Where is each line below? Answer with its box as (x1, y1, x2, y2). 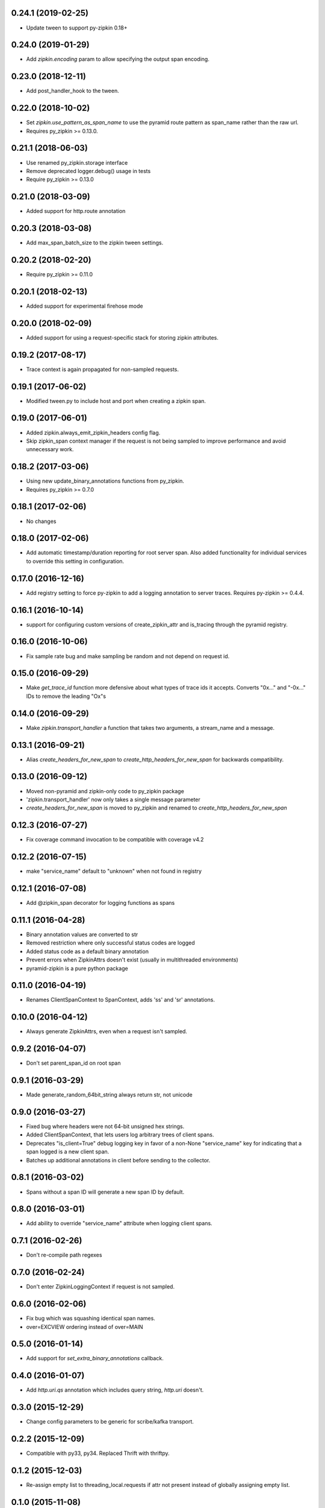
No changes (26, 518, 57, 525)
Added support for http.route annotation (26, 208, 126, 215)
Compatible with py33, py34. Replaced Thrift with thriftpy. (26, 1449, 170, 1457)
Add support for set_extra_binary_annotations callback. (26, 1355, 164, 1362)
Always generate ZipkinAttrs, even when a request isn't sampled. (26, 1028, 188, 1035)
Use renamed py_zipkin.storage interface (26, 159, 128, 166)
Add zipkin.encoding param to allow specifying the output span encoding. (26, 55, 210, 63)
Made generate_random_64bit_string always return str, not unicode (26, 1091, 193, 1098)
